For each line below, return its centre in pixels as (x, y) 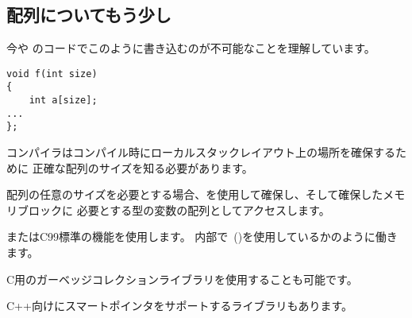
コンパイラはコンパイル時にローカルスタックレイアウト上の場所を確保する (201, 152)
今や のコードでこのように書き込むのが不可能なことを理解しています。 (191, 48)
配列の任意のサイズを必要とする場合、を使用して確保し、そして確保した (195, 194)
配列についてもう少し (89, 15)
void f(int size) (52, 74)
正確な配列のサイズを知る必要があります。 (142, 167)
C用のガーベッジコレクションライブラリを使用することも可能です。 (182, 279)
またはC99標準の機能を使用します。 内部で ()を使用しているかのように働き (202, 237)
